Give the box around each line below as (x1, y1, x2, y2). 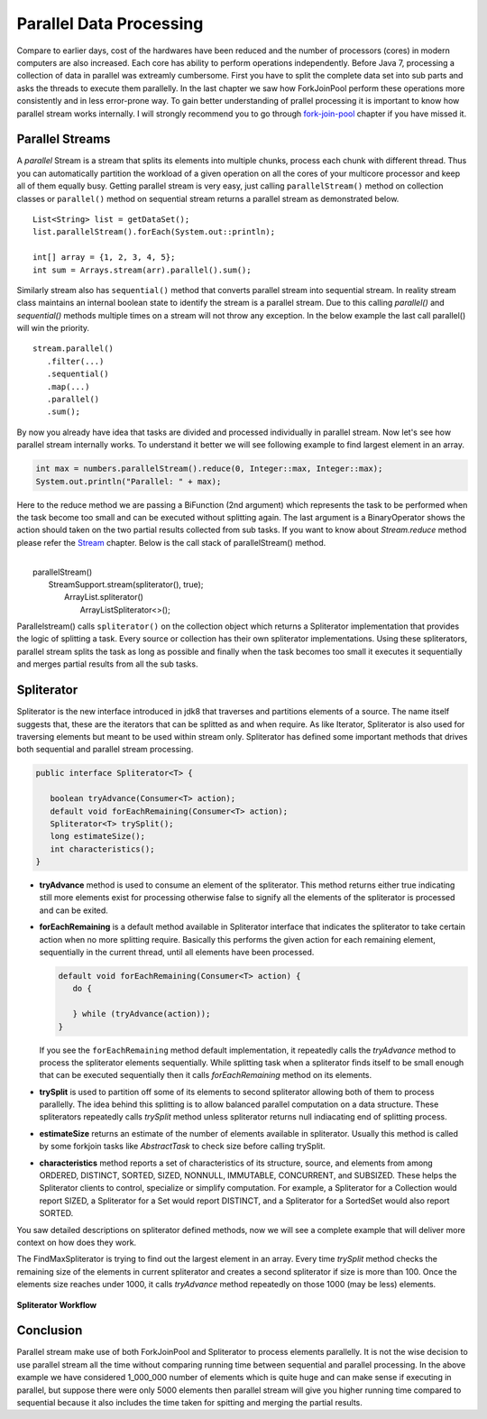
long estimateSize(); (50, 831, 146, 842)
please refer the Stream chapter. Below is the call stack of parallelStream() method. (16, 537, 326, 548)
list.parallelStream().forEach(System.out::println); (32, 226, 275, 237)
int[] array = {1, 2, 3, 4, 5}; (32, 253, 176, 263)
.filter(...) (46, 356, 105, 366)
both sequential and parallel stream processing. (16, 744, 194, 755)
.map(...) (46, 382, 90, 392)
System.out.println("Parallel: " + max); (35, 476, 222, 486)
